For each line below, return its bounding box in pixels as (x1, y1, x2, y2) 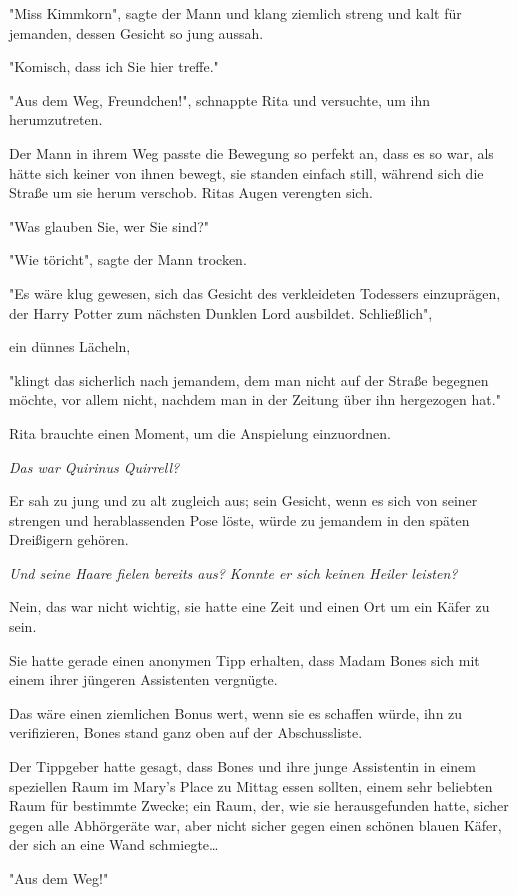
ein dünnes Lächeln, (9, 336, 131, 357)
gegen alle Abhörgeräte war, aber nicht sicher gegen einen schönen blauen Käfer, (9, 814, 502, 835)
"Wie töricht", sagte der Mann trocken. (9, 249, 247, 270)
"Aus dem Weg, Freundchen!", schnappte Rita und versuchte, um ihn (9, 89, 431, 110)
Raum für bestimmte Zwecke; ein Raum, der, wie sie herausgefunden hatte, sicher (9, 795, 509, 816)
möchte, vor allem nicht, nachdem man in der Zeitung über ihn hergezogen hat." (9, 389, 501, 410)
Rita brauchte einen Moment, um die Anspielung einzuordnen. (9, 422, 391, 443)
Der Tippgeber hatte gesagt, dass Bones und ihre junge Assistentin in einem (9, 756, 476, 777)
